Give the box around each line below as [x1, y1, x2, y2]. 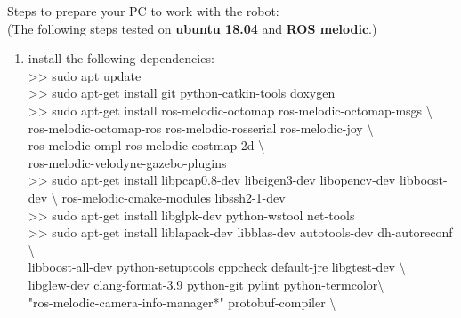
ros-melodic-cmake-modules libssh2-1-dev [61, 187, 286, 206]
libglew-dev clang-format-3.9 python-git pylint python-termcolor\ [28, 274, 384, 293]
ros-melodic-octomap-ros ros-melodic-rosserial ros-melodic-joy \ [28, 118, 374, 137]
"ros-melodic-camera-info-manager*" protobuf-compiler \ [28, 292, 336, 311]
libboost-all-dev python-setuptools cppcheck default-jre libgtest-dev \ [28, 258, 406, 276]
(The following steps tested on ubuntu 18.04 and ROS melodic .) [7, 19, 377, 37]
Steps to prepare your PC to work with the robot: [7, 2, 279, 20]
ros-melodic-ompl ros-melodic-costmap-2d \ [28, 136, 265, 155]
